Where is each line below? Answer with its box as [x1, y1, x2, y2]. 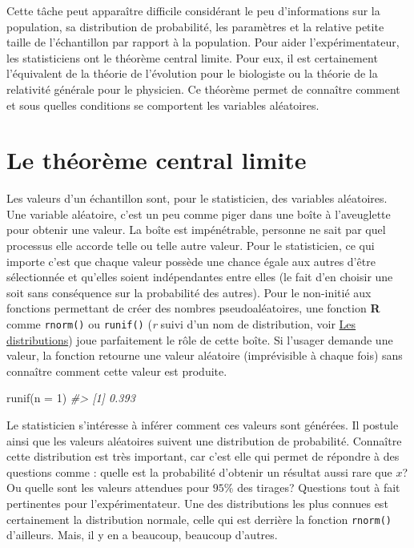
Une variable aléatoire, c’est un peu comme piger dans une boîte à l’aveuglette [6, 205, 391, 222]
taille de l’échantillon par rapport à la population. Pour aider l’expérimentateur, [6, 34, 400, 50]
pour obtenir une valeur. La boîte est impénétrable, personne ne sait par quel [6, 221, 386, 238]
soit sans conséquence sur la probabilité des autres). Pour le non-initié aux [6, 284, 372, 300]
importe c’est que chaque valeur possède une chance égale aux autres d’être [6, 252, 376, 269]
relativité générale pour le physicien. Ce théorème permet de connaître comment [6, 80, 400, 97]
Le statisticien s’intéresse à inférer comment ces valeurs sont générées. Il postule [6, 417, 399, 433]
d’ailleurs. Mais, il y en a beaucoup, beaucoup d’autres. [6, 526, 278, 543]
